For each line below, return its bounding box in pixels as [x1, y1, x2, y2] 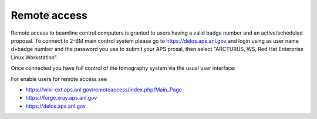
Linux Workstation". [11, 53, 59, 61]
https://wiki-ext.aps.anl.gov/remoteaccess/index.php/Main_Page [25, 86, 182, 93]
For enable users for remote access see [11, 75, 107, 82]
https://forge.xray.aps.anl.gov [25, 94, 97, 101]
